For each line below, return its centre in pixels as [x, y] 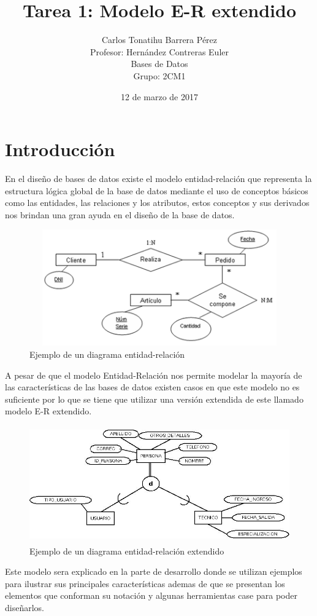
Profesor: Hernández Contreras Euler [159, 51]
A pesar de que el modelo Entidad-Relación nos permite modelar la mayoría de [154, 375]
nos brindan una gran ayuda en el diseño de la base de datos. [120, 214]
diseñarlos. [25, 607]
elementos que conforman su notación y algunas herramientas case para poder [151, 595]
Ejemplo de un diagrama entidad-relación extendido [127, 551]
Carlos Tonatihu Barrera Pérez [159, 40]
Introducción [60, 149]
